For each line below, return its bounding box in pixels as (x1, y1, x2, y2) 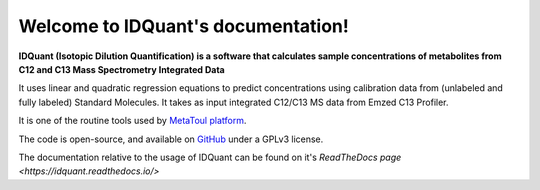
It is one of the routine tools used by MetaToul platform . (18, 115, 247, 127)
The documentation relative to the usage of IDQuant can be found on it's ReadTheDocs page (18, 151, 402, 163)
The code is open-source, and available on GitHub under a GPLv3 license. (18, 133, 324, 145)
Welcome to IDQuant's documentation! (18, 15, 349, 37)
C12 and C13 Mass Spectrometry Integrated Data (18, 63, 225, 75)
